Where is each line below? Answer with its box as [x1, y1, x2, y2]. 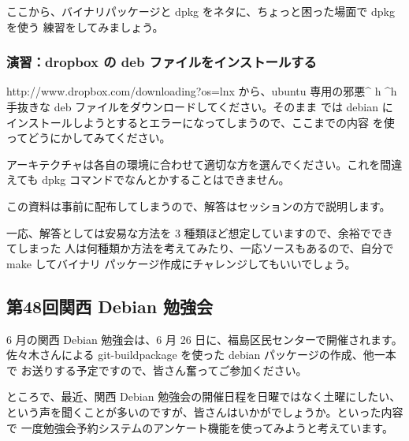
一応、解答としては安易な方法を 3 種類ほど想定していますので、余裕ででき [6, 224, 393, 241]
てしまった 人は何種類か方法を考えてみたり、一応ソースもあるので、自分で [6, 240, 394, 256]
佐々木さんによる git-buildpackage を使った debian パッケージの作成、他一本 [6, 346, 396, 363]
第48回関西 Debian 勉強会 [6, 293, 214, 318]
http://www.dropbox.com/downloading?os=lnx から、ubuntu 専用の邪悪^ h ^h [6, 83, 397, 99]
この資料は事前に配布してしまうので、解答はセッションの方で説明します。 [6, 197, 391, 214]
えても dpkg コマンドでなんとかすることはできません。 [6, 171, 290, 188]
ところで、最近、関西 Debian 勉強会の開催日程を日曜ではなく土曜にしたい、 [6, 388, 401, 405]
